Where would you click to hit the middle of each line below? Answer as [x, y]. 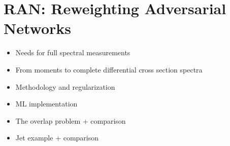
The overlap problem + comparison [71, 120]
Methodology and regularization [65, 86]
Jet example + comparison [57, 138]
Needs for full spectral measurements [73, 52]
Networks [38, 28]
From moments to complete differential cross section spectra [109, 69]
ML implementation [46, 104]
